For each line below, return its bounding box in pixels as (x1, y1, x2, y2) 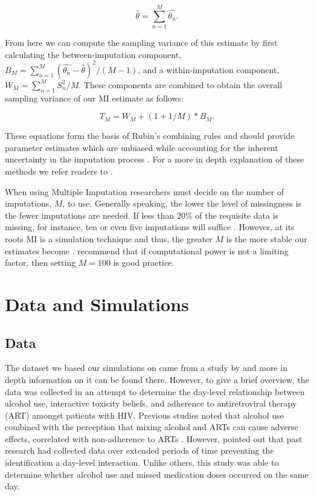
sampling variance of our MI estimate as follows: (5, 91, 184, 104)
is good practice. (113, 256, 175, 269)
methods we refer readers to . (5, 164, 113, 177)
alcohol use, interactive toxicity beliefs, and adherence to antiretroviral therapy (5, 397, 297, 410)
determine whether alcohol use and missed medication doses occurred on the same (5, 468, 309, 480)
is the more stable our (226, 232, 307, 245)
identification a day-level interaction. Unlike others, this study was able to (5, 456, 279, 469)
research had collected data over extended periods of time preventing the (5, 444, 274, 457)
